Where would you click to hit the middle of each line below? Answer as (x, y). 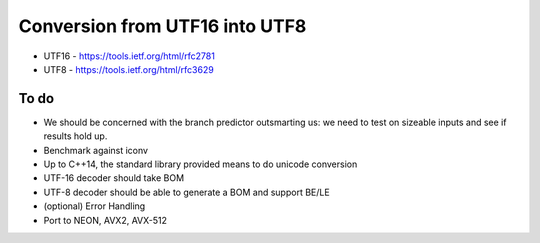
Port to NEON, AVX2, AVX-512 (105, 220)
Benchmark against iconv (96, 150)
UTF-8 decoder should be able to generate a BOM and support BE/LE (186, 192)
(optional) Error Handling (94, 206)
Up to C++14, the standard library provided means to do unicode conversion (200, 164)
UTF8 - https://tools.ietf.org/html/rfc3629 (128, 69)
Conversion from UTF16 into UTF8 (162, 26)
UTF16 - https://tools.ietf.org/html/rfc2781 (129, 56)
